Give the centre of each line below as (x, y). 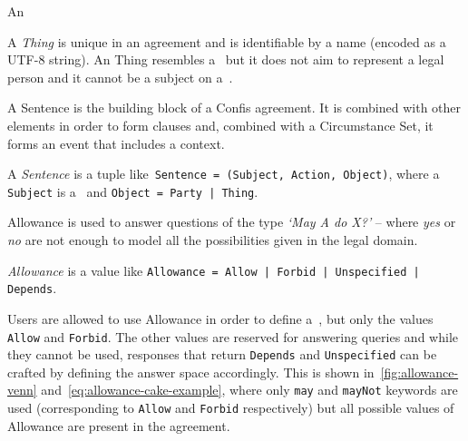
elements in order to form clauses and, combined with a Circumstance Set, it (220, 125)
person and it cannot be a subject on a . (120, 77)
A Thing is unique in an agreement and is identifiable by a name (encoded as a (227, 41)
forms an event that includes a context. (116, 143)
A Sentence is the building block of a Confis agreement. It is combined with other (234, 108)
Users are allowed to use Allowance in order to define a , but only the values (220, 318)
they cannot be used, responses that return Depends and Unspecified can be (222, 354)
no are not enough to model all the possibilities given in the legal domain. (213, 240)
